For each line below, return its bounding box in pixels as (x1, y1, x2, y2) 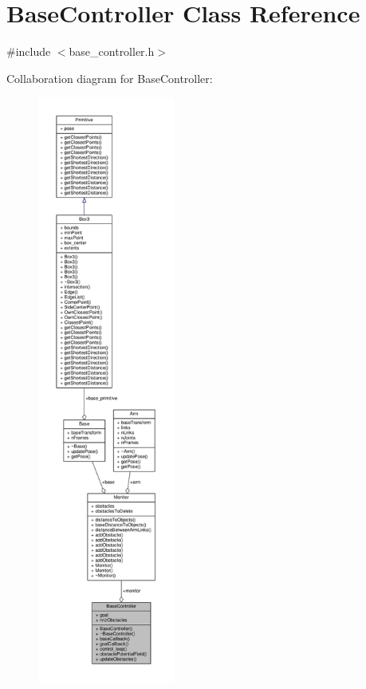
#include (6, 43, 51, 60)
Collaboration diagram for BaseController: (6, 69, 213, 86)
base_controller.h (69, 43, 155, 60)
